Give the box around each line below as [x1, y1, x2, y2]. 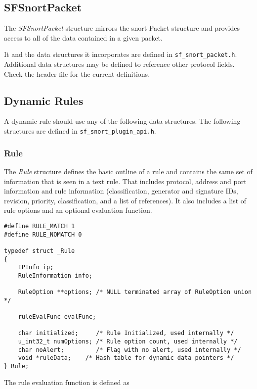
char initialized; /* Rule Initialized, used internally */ [18, 330, 234, 337]
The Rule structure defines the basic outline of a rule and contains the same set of [4, 166, 253, 176]
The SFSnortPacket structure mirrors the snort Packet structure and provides [4, 23, 240, 33]
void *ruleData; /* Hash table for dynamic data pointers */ [18, 354, 234, 362]
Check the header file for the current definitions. [4, 68, 150, 79]
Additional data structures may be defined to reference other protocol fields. [4, 59, 235, 69]
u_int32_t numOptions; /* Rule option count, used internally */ [18, 338, 238, 345]
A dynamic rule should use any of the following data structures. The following [4, 116, 241, 126]
